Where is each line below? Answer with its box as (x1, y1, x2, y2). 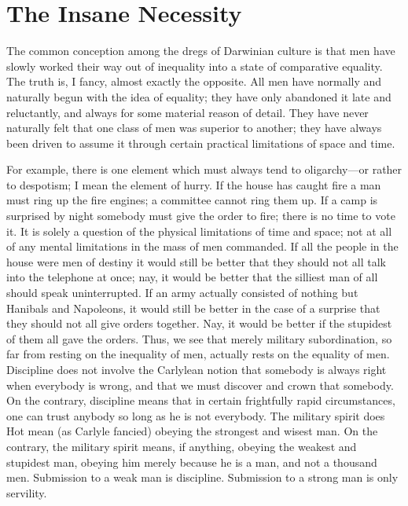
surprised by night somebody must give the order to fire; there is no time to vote (6, 207, 395, 224)
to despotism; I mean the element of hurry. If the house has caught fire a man (6, 176, 381, 192)
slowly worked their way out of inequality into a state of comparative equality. (6, 57, 383, 74)
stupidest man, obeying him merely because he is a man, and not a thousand (6, 453, 377, 470)
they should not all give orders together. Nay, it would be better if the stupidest (6, 315, 392, 332)
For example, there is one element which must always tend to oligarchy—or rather (6, 161, 402, 178)
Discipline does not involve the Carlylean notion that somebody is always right (6, 361, 387, 377)
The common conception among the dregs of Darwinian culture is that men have (6, 42, 395, 59)
